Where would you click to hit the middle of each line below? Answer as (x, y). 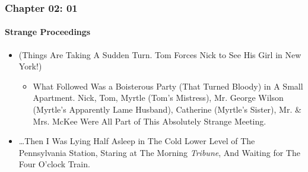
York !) (30, 66)
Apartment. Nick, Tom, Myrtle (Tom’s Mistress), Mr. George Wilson (158, 98)
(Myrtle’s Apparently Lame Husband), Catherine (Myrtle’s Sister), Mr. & (167, 109)
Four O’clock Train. (54, 164)
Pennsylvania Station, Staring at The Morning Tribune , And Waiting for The (159, 152)
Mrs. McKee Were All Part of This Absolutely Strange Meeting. (150, 121)
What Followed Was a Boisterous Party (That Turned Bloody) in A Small (168, 86)
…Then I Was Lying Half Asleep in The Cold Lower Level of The (137, 141)
